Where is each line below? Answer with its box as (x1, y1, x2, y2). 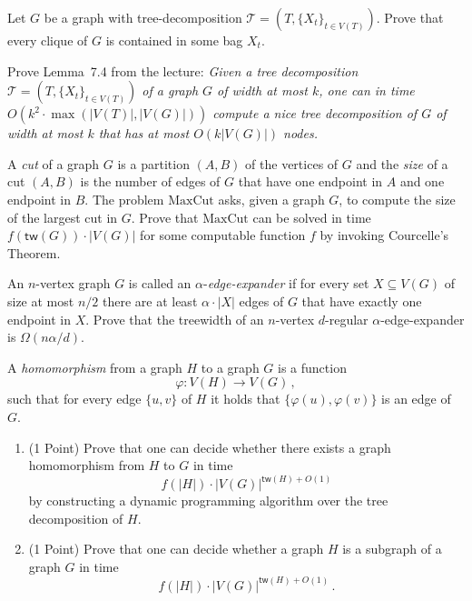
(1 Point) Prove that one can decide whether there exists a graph (28, 437, 391, 456)
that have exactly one (301, 291, 422, 310)
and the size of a (356, 154, 448, 173)
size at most (7, 291, 74, 310)
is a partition (117, 154, 190, 173)
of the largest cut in (7, 207, 118, 226)
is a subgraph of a (342, 539, 442, 558)
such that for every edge (7, 389, 142, 408)
